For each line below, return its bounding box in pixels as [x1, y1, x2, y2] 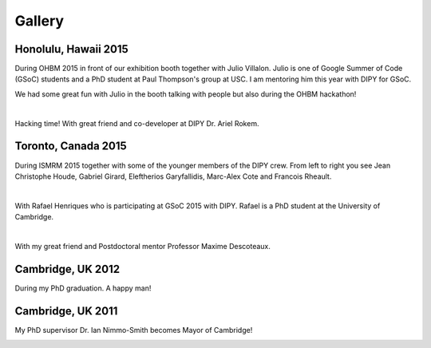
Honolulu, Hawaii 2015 [14, 42, 129, 56]
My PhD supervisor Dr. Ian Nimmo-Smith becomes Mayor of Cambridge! [14, 325, 253, 334]
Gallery [14, 12, 64, 30]
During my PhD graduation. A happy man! [14, 283, 152, 293]
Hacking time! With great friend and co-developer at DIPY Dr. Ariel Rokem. [14, 118, 259, 128]
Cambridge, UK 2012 [14, 262, 120, 275]
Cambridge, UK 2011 [14, 304, 118, 318]
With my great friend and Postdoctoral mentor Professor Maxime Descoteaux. [14, 241, 271, 251]
